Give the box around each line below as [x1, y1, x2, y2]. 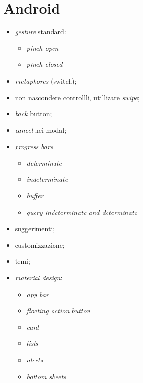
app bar [26, 289, 49, 299]
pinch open [26, 43, 59, 53]
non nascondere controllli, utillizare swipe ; [15, 92, 140, 102]
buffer [26, 191, 44, 201]
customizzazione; [15, 239, 65, 250]
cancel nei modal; [15, 125, 67, 135]
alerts [26, 355, 43, 364]
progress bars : [15, 141, 55, 151]
